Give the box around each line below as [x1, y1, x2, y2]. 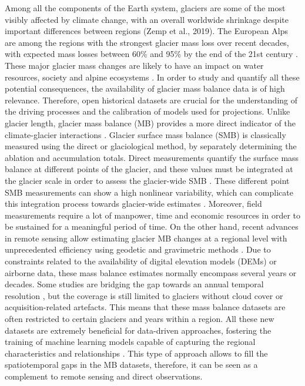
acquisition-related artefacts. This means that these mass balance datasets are [5, 301, 286, 313]
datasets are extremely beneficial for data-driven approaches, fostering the [5, 324, 272, 336]
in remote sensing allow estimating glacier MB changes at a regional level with [5, 231, 287, 244]
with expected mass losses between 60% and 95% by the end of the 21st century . [5, 48, 298, 60]
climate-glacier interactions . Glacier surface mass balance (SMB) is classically [5, 128, 286, 140]
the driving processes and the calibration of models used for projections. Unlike [5, 105, 290, 118]
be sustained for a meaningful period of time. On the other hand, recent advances [5, 220, 299, 233]
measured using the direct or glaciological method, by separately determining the [5, 140, 297, 152]
